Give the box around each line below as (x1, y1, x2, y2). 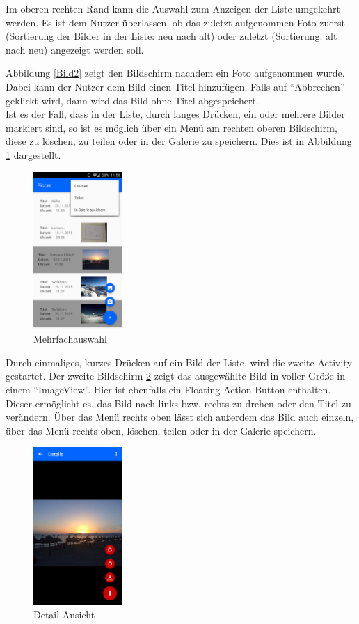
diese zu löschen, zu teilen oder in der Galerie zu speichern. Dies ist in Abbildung (6, 134, 352, 148)
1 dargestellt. (6, 147, 61, 162)
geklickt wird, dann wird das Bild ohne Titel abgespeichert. (6, 93, 259, 107)
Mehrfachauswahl (33, 331, 107, 346)
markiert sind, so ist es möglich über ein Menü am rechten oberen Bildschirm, (6, 120, 337, 134)
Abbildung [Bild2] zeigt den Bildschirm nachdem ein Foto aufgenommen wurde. (6, 65, 345, 80)
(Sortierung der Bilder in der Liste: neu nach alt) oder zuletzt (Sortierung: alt (6, 29, 337, 43)
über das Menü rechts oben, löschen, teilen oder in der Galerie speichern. (6, 423, 317, 437)
